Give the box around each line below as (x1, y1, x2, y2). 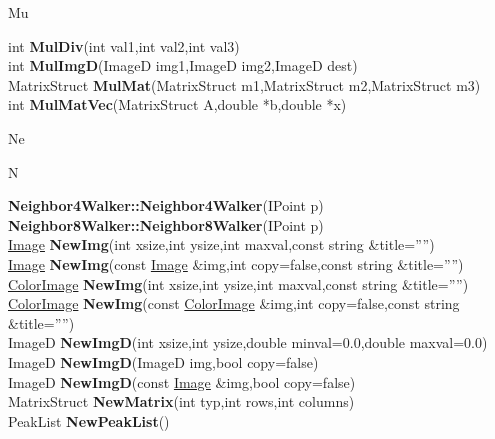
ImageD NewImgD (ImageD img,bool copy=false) (8, 351, 319, 372)
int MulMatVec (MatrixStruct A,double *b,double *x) (8, 94, 347, 115)
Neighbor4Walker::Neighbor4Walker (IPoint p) (8, 195, 324, 216)
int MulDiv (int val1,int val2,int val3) (8, 35, 240, 56)
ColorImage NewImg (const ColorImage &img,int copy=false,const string (8, 293, 460, 314)
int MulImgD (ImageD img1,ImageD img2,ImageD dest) (8, 55, 358, 76)
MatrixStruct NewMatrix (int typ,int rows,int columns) (8, 391, 355, 412)
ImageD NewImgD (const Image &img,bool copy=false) (8, 371, 356, 392)
